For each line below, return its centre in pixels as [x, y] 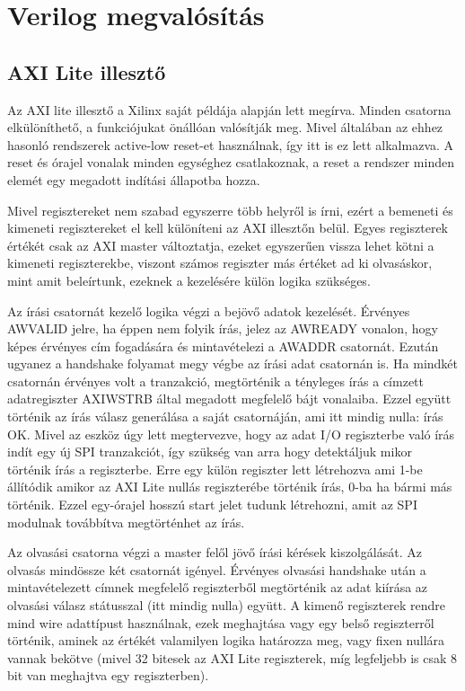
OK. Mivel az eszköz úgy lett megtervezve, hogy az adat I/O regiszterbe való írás [231, 434]
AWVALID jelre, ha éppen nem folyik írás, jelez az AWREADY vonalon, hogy [223, 328]
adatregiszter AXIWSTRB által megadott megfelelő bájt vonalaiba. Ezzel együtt [229, 399]
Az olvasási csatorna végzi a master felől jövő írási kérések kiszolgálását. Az [215, 552]
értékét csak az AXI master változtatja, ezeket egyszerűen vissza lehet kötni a [221, 245]
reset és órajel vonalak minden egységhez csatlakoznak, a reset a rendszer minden [231, 162]
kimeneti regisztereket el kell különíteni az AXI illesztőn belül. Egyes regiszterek [228, 228]
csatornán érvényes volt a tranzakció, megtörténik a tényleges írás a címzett [215, 381]
